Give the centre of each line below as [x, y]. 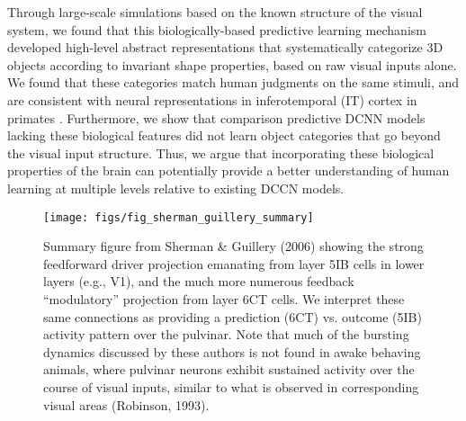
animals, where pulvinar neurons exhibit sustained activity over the [229, 369]
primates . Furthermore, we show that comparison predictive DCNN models [216, 117]
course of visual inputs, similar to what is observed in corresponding [231, 386]
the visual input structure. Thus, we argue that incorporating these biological [221, 152]
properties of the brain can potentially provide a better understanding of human [229, 170]
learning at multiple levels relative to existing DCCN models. [176, 188]
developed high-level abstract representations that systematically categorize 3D [225, 47]
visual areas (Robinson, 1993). [126, 404]
